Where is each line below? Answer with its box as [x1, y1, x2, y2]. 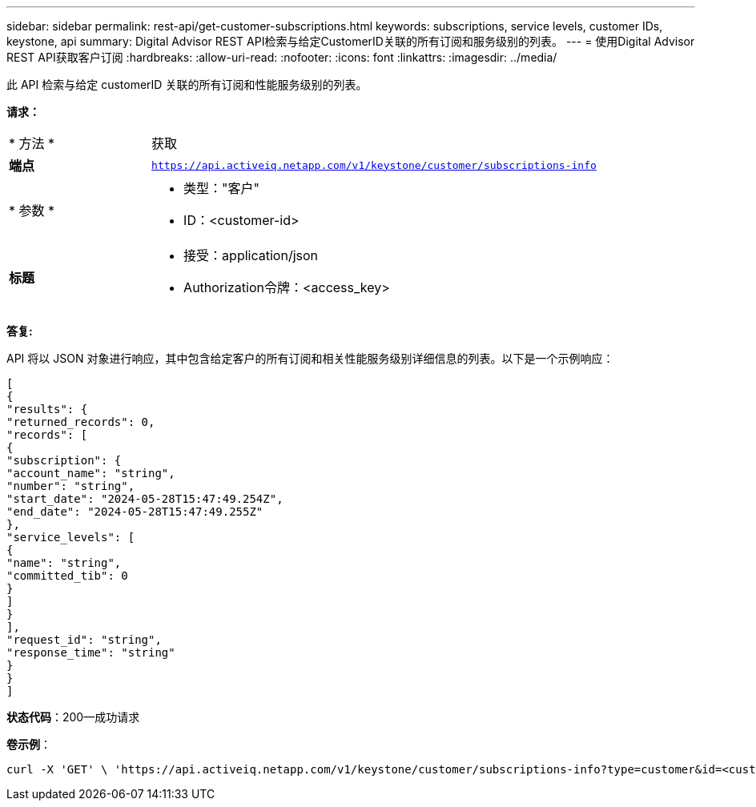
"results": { [6, 403, 88, 416]
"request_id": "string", [6, 633, 162, 646]
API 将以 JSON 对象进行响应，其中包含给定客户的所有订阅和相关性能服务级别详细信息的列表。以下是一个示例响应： [6, 351, 614, 365]
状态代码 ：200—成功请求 [6, 710, 140, 724]
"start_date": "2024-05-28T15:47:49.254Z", [6, 492, 283, 505]
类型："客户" [183, 180, 260, 196]
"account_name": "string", [6, 467, 175, 480]
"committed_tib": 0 [6, 569, 128, 582]
